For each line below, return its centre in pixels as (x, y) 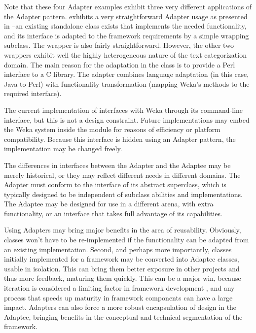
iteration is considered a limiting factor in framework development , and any (119, 288)
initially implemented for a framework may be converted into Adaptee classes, (122, 259)
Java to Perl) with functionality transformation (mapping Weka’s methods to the (127, 83)
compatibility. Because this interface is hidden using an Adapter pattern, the (120, 139)
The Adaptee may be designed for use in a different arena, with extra (109, 204)
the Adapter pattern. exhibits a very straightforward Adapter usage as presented (126, 16)
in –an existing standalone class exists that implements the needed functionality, (125, 26)
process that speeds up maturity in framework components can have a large (118, 297)
